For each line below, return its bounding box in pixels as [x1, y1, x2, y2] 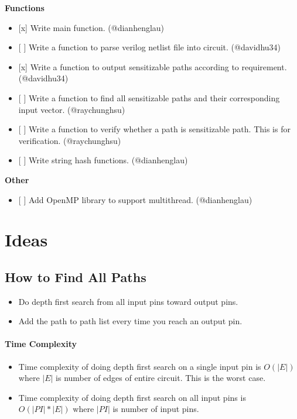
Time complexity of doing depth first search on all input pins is [18, 391, 246, 403]
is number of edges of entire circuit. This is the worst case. [56, 372, 266, 384]
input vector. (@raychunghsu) [18, 103, 125, 115]
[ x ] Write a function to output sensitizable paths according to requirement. [18, 60, 287, 73]
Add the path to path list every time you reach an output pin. [18, 315, 243, 327]
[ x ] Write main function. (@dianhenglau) [18, 21, 165, 33]
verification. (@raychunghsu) [18, 134, 121, 146]
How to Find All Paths [5, 267, 146, 286]
